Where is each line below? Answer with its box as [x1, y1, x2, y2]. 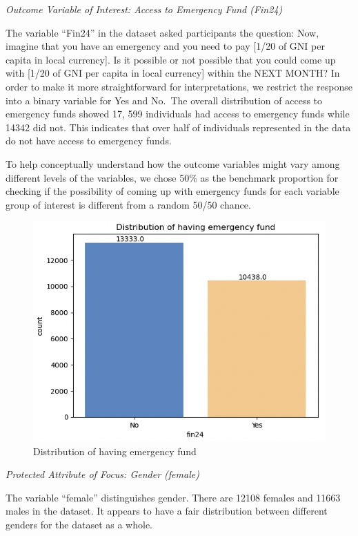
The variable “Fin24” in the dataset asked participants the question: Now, [6, 25, 319, 39]
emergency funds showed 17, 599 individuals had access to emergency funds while [6, 106, 350, 121]
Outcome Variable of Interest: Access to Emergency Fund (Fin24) [6, 2, 283, 16]
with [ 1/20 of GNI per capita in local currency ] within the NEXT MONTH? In [6, 66, 340, 80]
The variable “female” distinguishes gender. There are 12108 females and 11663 [6, 490, 341, 504]
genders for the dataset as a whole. [6, 517, 153, 531]
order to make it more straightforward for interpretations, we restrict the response [6, 79, 352, 93]
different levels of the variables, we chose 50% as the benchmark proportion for [6, 170, 339, 184]
